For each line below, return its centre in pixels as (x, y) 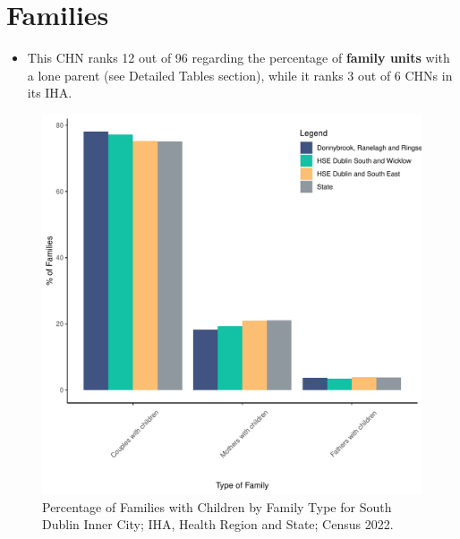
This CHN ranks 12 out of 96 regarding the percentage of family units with (239, 58)
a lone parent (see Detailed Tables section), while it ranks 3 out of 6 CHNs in (240, 75)
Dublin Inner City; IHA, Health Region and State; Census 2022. (218, 524)
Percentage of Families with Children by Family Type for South (217, 506)
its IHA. (50, 93)
